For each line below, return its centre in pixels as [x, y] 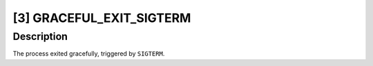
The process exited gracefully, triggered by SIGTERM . [89, 54]
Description [40, 36]
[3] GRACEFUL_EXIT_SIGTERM [102, 18]
